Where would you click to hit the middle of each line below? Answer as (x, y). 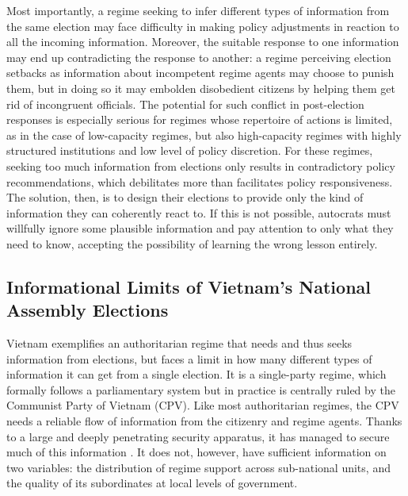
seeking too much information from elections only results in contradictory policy (201, 165)
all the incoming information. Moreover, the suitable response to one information (203, 42)
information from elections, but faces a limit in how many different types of (189, 358)
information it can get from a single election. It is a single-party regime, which (196, 374)
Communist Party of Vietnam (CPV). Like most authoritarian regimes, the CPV (203, 405)
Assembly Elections (88, 310)
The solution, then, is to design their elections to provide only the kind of (185, 197)
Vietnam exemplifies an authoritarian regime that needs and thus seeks (179, 343)
